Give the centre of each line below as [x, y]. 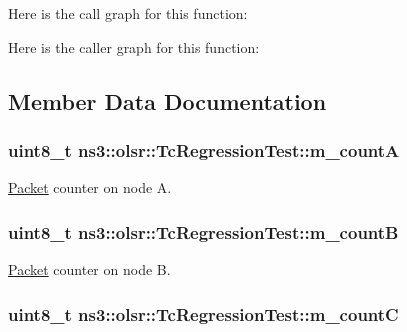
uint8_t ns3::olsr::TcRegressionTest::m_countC [203, 313]
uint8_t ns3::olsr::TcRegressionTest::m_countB [203, 231]
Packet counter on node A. [90, 187]
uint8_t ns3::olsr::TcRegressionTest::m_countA [204, 149]
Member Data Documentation [167, 100]
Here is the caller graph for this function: [134, 46]
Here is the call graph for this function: [128, 13]
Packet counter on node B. [89, 269]
